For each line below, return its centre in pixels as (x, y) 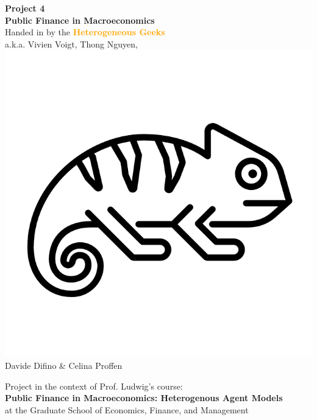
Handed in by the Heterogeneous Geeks (85, 32)
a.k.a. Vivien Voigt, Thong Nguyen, (71, 44)
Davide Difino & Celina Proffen (64, 365)
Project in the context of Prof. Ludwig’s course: (94, 386)
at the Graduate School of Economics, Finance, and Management (127, 409)
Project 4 (25, 8)
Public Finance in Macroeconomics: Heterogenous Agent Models (144, 398)
